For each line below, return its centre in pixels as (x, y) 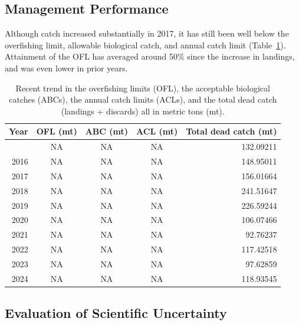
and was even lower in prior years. (66, 68)
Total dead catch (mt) (231, 131)
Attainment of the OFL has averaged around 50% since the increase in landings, (150, 56)
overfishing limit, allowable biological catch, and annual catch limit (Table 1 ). (145, 45)
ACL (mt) (157, 131)
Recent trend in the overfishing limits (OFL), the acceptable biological (143, 88)
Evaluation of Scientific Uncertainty (116, 313)
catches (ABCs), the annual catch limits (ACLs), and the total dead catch (143, 99)
